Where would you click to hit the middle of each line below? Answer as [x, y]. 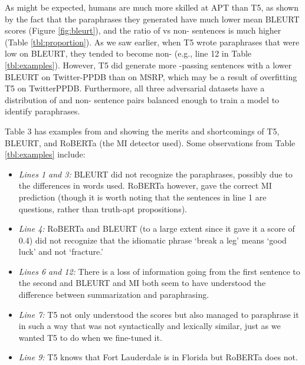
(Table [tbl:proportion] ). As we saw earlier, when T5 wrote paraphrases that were [152, 42]
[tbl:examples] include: [45, 154]
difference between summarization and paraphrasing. [114, 295]
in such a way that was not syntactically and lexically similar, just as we [150, 326]
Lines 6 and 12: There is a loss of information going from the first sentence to [159, 271]
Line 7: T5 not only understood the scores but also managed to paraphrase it [159, 314]
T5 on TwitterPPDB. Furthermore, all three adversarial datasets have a [135, 88]
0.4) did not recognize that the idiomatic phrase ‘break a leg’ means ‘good [152, 240]
